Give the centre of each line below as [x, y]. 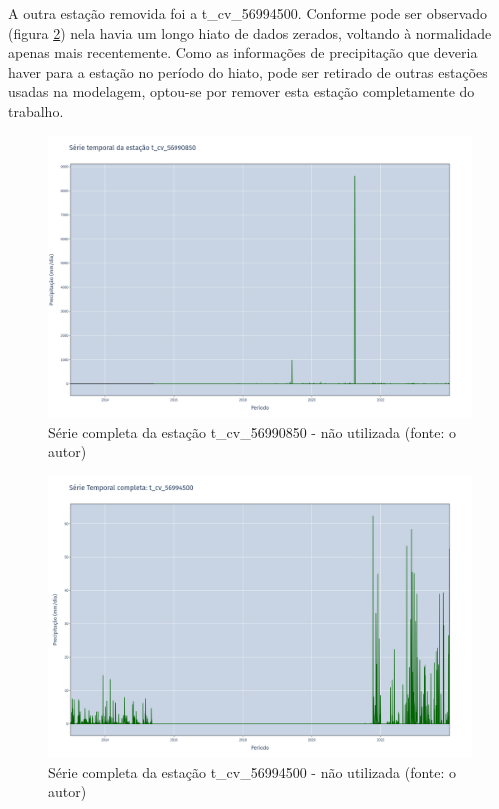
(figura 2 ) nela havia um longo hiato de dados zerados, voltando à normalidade [250, 32]
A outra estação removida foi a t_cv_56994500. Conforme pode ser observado [248, 13]
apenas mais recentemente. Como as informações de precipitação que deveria [243, 52]
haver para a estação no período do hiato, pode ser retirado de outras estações [248, 71]
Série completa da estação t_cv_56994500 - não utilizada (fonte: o [252, 771]
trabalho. [36, 110]
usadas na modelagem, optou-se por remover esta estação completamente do [241, 91]
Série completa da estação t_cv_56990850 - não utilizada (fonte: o [252, 431]
